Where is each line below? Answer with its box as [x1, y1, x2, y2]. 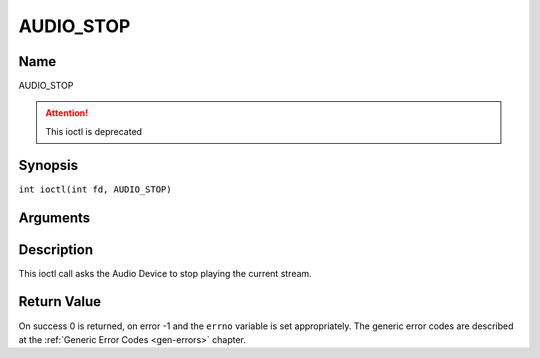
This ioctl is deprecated [45, 125, 143, 137]
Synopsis [18, 156, 79, 174]
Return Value [18, 293, 102, 310]
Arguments [18, 209, 91, 226]
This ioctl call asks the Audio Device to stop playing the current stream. [18, 267, 312, 279]
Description [18, 241, 94, 258]
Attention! [45, 107, 89, 119]
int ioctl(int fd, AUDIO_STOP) [18, 183, 172, 195]
